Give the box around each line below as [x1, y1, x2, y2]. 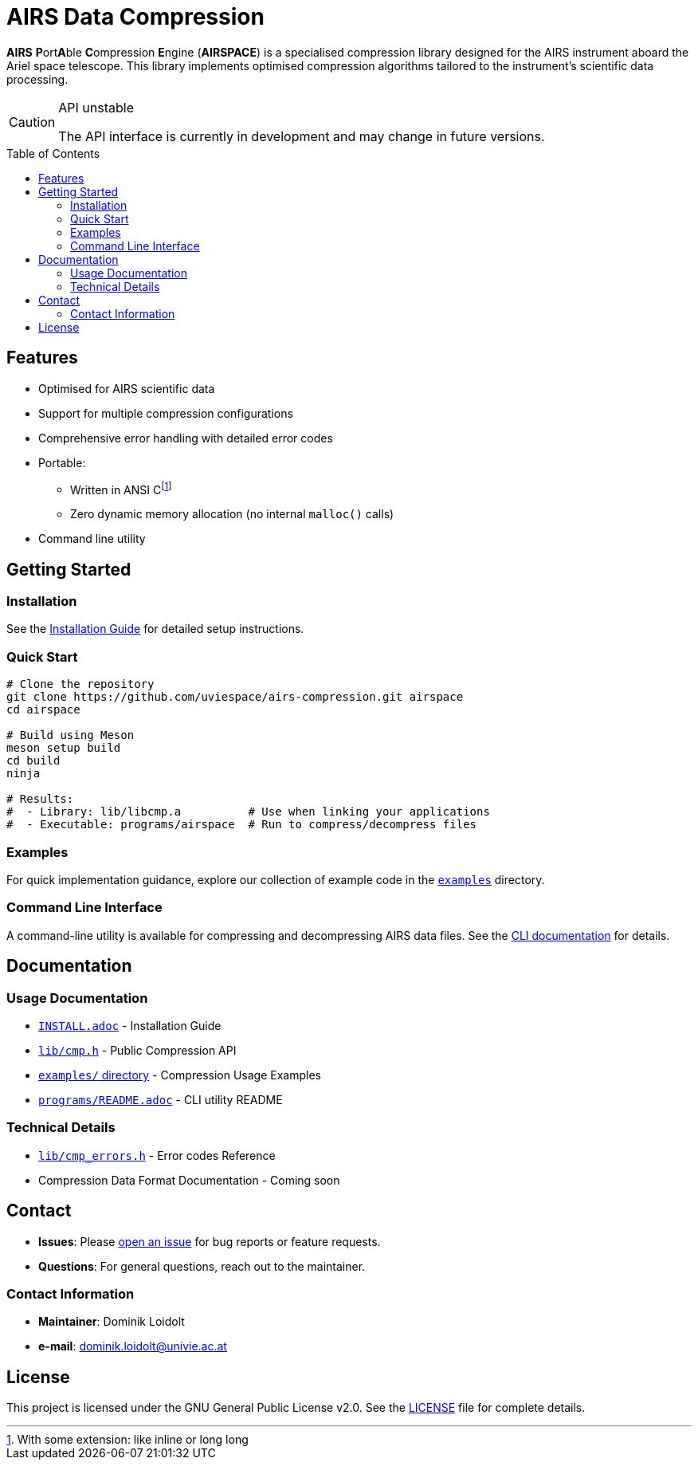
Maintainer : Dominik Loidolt [38, 1315, 185, 1329]
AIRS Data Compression [6, 3, 265, 30]
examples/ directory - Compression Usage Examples [38, 1067, 321, 1082]
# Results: [6, 792, 74, 806]
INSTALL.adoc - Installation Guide [38, 1018, 222, 1032]
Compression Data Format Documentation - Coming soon [38, 1173, 340, 1187]
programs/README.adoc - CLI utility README [38, 1092, 283, 1106]
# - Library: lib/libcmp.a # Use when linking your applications [6, 805, 490, 819]
